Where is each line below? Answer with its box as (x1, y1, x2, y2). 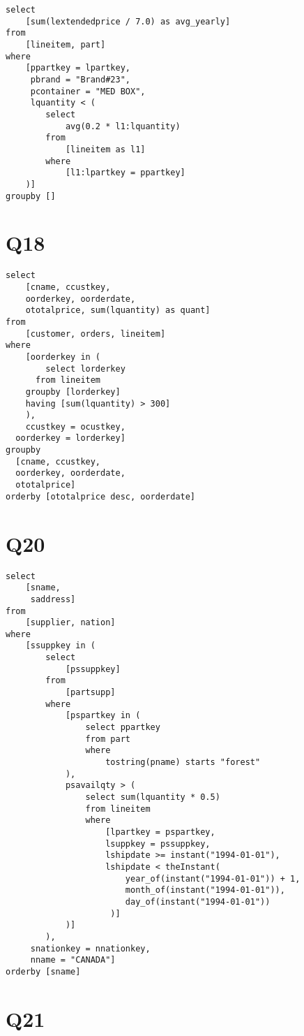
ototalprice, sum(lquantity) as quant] (25, 305, 211, 316)
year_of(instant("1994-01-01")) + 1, (125, 873, 301, 884)
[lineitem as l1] (65, 144, 146, 154)
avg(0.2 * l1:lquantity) (65, 121, 181, 131)
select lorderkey (45, 363, 126, 374)
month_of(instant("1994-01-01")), (125, 885, 285, 896)
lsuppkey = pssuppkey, (105, 838, 211, 849)
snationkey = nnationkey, (30, 943, 151, 954)
